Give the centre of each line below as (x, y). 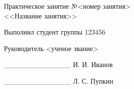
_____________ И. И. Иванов (58, 64)
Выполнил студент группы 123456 (55, 32)
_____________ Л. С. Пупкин (59, 80)
